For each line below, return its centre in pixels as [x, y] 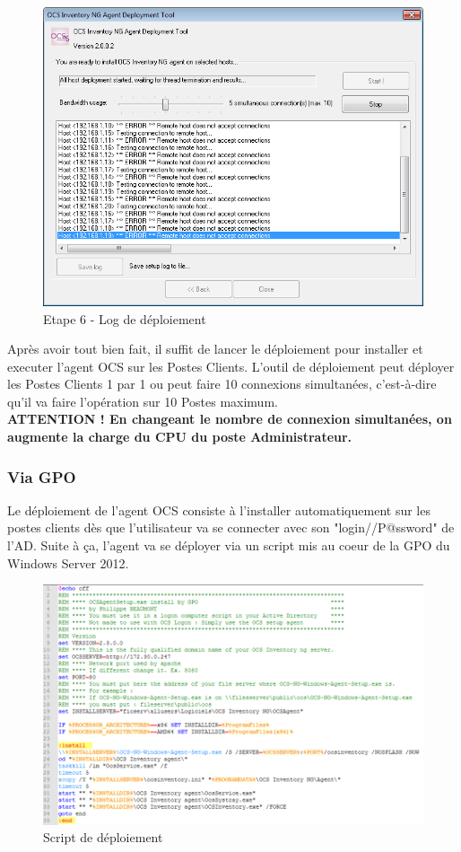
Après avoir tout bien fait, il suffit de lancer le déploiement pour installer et [215, 349]
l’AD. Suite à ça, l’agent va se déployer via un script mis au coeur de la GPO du [229, 545]
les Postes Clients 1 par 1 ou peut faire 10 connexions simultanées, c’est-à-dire [222, 384]
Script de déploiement [103, 837]
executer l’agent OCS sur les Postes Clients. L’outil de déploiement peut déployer [231, 366]
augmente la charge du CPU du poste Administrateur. [180, 437]
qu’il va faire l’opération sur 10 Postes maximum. [143, 401]
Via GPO [42, 476]
